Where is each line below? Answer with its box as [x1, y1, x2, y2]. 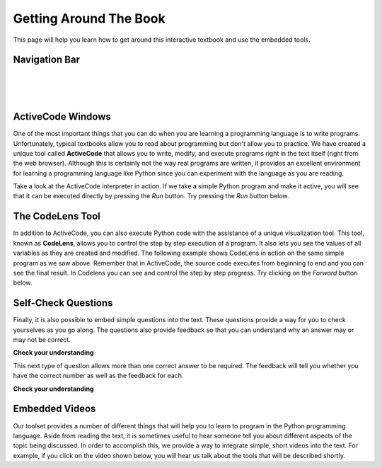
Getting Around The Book [13, 11, 166, 26]
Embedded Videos [13, 403, 96, 415]
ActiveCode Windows [13, 110, 111, 123]
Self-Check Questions [13, 297, 113, 309]
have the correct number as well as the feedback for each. [13, 372, 184, 380]
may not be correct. [13, 336, 71, 344]
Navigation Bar [13, 54, 81, 66]
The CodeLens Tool [13, 210, 100, 222]
